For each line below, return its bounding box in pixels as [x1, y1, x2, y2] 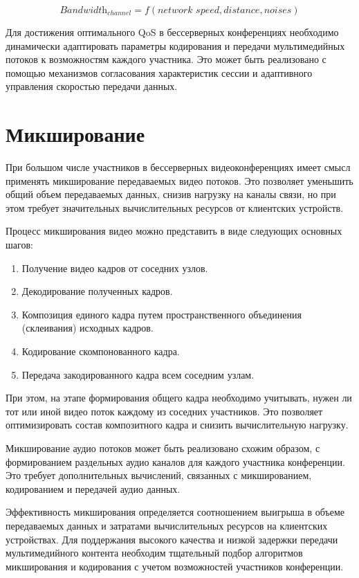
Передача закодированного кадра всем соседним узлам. [21, 367, 255, 381]
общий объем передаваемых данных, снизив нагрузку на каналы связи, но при [6, 187, 336, 201]
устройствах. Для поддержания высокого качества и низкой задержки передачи [6, 532, 338, 546]
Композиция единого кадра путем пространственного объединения [21, 307, 302, 321]
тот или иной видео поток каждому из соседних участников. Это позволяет [6, 404, 323, 418]
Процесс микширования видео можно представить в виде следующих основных [6, 224, 342, 238]
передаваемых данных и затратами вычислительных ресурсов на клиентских [6, 518, 328, 532]
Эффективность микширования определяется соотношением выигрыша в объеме [6, 505, 345, 519]
